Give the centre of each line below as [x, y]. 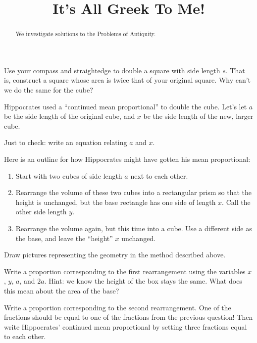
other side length [41, 212]
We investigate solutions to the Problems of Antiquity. [86, 34]
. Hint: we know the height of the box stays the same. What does [143, 281]
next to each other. [159, 175]
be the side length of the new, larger [198, 116]
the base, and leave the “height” [64, 238]
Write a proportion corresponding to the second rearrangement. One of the [118, 307]
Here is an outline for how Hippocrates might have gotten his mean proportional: [127, 159]
